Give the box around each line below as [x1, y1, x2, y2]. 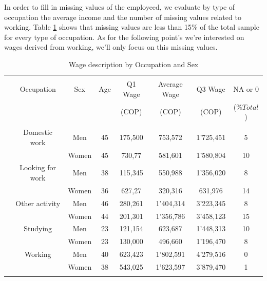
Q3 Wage [196, 83, 225, 94]
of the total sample [200, 22, 259, 32]
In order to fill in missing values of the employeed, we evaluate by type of [4, 2, 235, 12]
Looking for [20, 162, 56, 173]
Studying [24, 223, 52, 234]
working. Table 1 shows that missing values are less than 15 [4, 22, 192, 32]
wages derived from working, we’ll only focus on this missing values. [4, 42, 218, 52]
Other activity [15, 197, 61, 208]
